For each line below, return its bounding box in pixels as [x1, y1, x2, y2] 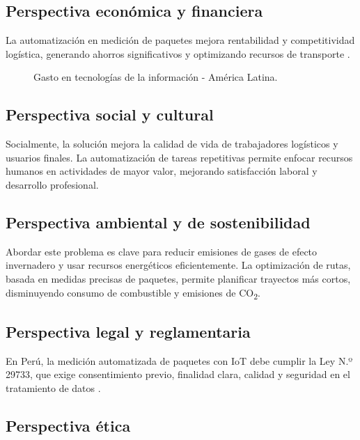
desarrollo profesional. [6, 177, 99, 191]
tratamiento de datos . [6, 381, 101, 395]
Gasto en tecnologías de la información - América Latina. [33, 70, 278, 84]
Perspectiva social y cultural [6, 104, 214, 125]
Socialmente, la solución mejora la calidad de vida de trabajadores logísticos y [6, 136, 338, 151]
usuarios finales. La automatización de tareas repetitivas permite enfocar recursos [6, 150, 353, 164]
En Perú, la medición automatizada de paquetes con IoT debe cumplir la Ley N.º [6, 353, 353, 368]
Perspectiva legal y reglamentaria [6, 321, 251, 343]
